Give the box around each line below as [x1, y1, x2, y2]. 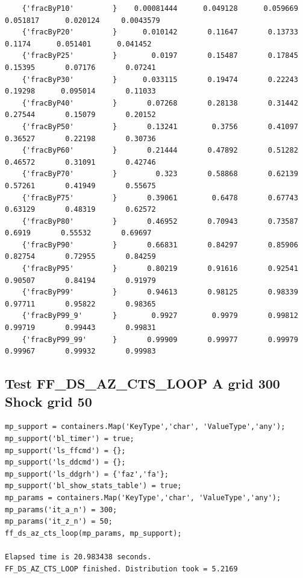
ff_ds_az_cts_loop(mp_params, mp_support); [5, 529, 182, 538]
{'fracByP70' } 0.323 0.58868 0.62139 [22, 170, 298, 179]
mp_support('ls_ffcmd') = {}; [5, 446, 126, 455]
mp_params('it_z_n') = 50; [5, 517, 113, 526]
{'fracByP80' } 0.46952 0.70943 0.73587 [22, 217, 298, 226]
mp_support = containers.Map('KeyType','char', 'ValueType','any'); [5, 422, 286, 431]
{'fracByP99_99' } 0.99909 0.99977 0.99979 [22, 335, 298, 344]
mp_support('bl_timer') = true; [5, 434, 134, 443]
